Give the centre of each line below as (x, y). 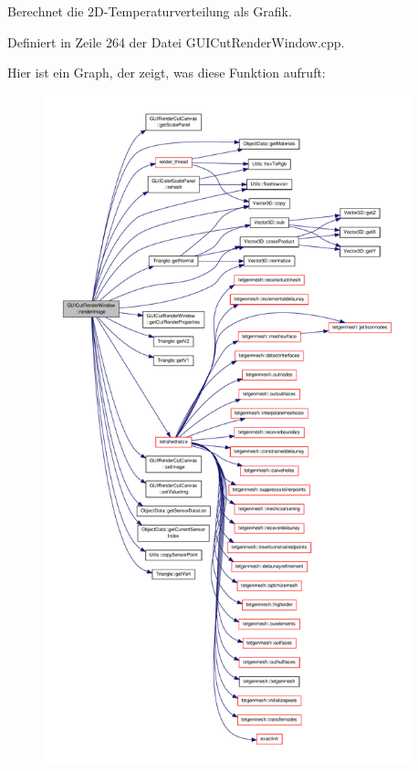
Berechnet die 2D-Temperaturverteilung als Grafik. (150, 11)
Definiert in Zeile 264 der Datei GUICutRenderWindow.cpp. (176, 42)
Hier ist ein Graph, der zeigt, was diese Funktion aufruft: (167, 73)
